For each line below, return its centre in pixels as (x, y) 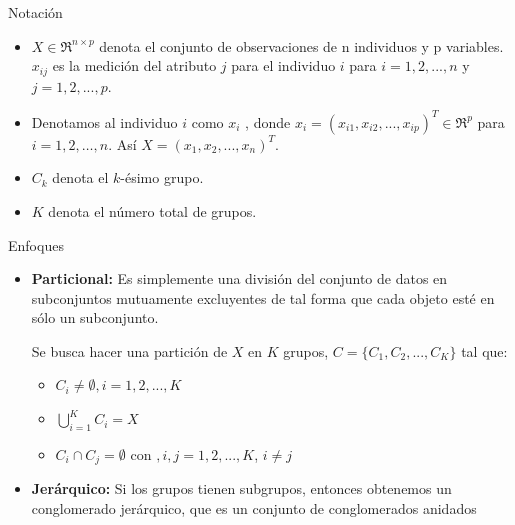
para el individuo (283, 65)
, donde (268, 121)
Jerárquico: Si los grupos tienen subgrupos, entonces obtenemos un (241, 488)
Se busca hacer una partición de (129, 350)
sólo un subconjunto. (95, 317)
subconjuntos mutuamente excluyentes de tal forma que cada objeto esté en (263, 297)
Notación (35, 12)
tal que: (484, 350)
